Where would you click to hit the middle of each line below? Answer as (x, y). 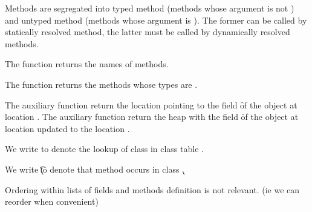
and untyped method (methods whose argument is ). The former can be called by (156, 20)
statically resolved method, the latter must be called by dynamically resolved (148, 32)
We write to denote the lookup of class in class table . (104, 149)
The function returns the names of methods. (87, 64)
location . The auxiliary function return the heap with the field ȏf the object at (152, 117)
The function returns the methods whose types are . (101, 84)
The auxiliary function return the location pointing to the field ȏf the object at (151, 104)
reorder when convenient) (52, 201)
